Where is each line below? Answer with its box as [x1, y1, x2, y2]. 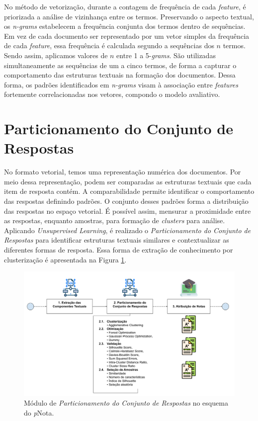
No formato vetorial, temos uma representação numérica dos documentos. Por [4, 167, 241, 177]
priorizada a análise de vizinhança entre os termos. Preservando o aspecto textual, [4, 11, 254, 21]
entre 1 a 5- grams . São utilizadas [116, 50, 216, 60]
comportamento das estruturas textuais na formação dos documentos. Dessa [4, 70, 236, 80]
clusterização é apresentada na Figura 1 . [4, 254, 127, 264]
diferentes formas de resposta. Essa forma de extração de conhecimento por [4, 245, 233, 254]
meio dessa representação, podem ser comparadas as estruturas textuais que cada [4, 176, 252, 186]
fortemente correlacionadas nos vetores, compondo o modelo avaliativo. [4, 89, 220, 99]
